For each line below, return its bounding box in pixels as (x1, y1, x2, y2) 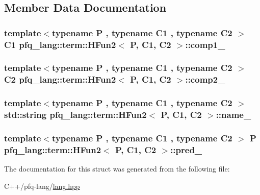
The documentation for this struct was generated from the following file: (4, 163, 230, 174)
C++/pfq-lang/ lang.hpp (4, 180, 80, 191)
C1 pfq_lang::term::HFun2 (4, 38, 116, 51)
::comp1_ (185, 38, 225, 51)
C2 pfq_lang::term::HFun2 (4, 73, 116, 86)
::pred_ (170, 143, 202, 156)
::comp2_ (185, 73, 225, 86)
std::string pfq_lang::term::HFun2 (4, 108, 147, 121)
